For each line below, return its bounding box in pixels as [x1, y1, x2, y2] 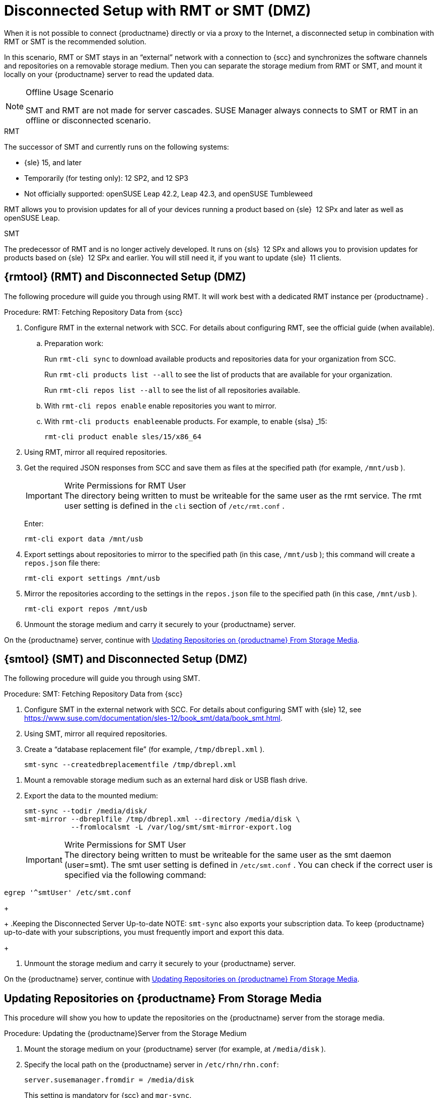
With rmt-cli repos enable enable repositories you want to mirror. [44, 401, 277, 410]
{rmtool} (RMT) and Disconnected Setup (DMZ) [4, 270, 246, 284]
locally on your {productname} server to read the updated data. [4, 70, 214, 79]
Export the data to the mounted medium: [24, 791, 158, 800]
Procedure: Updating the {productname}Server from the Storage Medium [4, 1029, 247, 1038]
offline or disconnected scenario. [26, 115, 151, 125]
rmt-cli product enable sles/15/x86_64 [44, 432, 201, 441]
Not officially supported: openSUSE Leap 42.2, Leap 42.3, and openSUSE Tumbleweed [24, 189, 313, 198]
